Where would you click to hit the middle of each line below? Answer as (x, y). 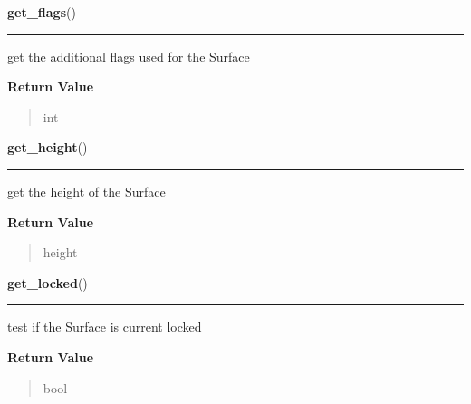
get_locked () (48, 282)
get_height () (48, 147)
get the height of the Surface (87, 191)
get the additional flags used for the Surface (129, 56)
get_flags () (42, 12)
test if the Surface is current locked (105, 327)
